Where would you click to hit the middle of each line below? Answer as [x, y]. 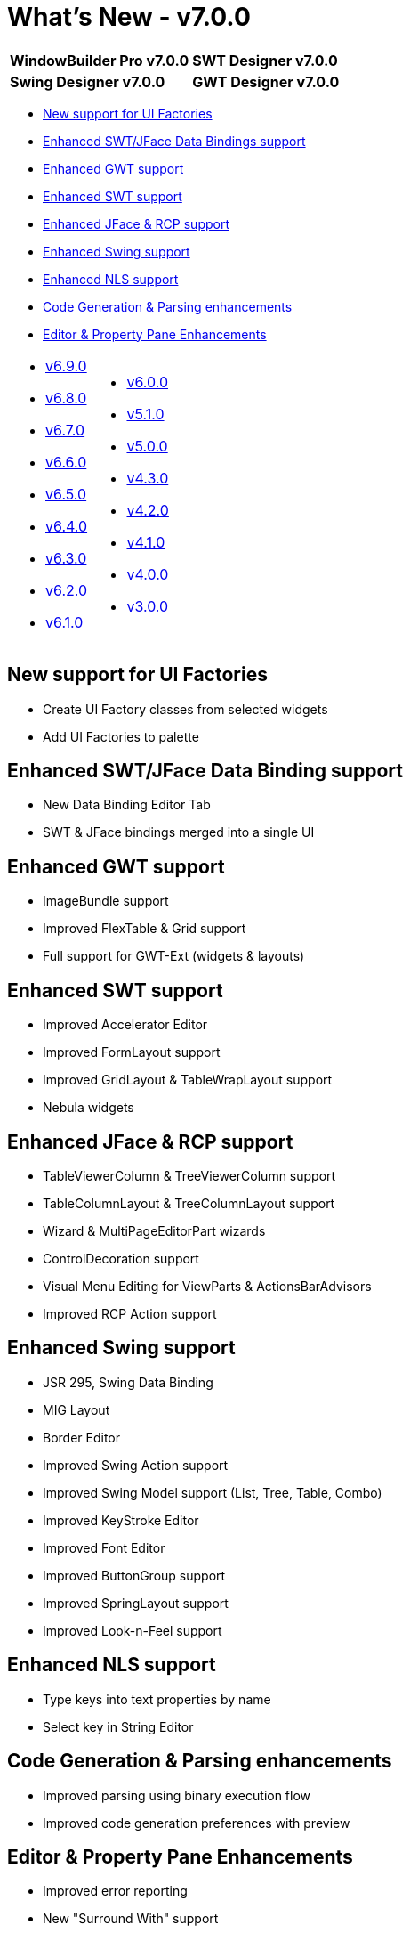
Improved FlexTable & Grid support [145, 929]
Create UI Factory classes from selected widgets [185, 709]
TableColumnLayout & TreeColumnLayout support [189, 1203]
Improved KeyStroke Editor [121, 1520]
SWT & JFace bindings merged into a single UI [179, 832]
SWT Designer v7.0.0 [265, 60]
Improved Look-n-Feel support [133, 1630]
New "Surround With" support [131, 1919]
